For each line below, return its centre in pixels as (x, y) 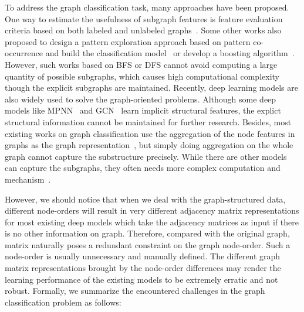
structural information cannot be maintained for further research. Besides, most (148, 121)
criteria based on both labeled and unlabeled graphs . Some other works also (143, 30)
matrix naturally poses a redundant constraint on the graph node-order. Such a (148, 244)
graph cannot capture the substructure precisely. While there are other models (146, 156)
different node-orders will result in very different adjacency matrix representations (152, 210)
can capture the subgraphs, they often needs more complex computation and (143, 168)
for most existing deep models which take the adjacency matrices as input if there (152, 222)
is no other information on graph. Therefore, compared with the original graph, (147, 233)
